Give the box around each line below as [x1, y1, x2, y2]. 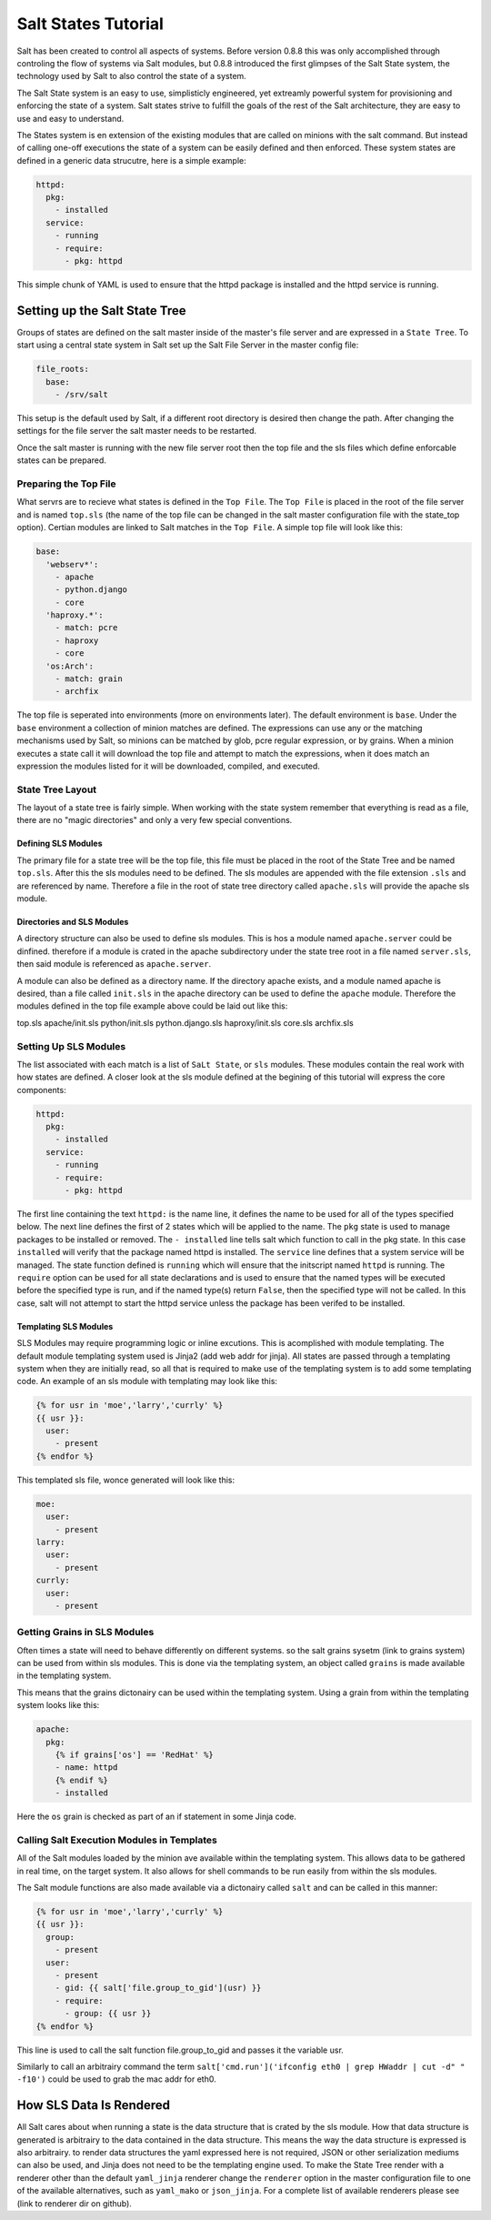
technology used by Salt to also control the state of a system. [16, 71, 247, 82]
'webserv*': [45, 559, 99, 569]
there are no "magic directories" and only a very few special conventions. [16, 815, 293, 826]
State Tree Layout [16, 783, 97, 796]
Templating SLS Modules [16, 1321, 114, 1331]
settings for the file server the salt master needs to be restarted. [16, 426, 257, 437]
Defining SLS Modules [16, 838, 104, 849]
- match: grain [55, 674, 123, 684]
